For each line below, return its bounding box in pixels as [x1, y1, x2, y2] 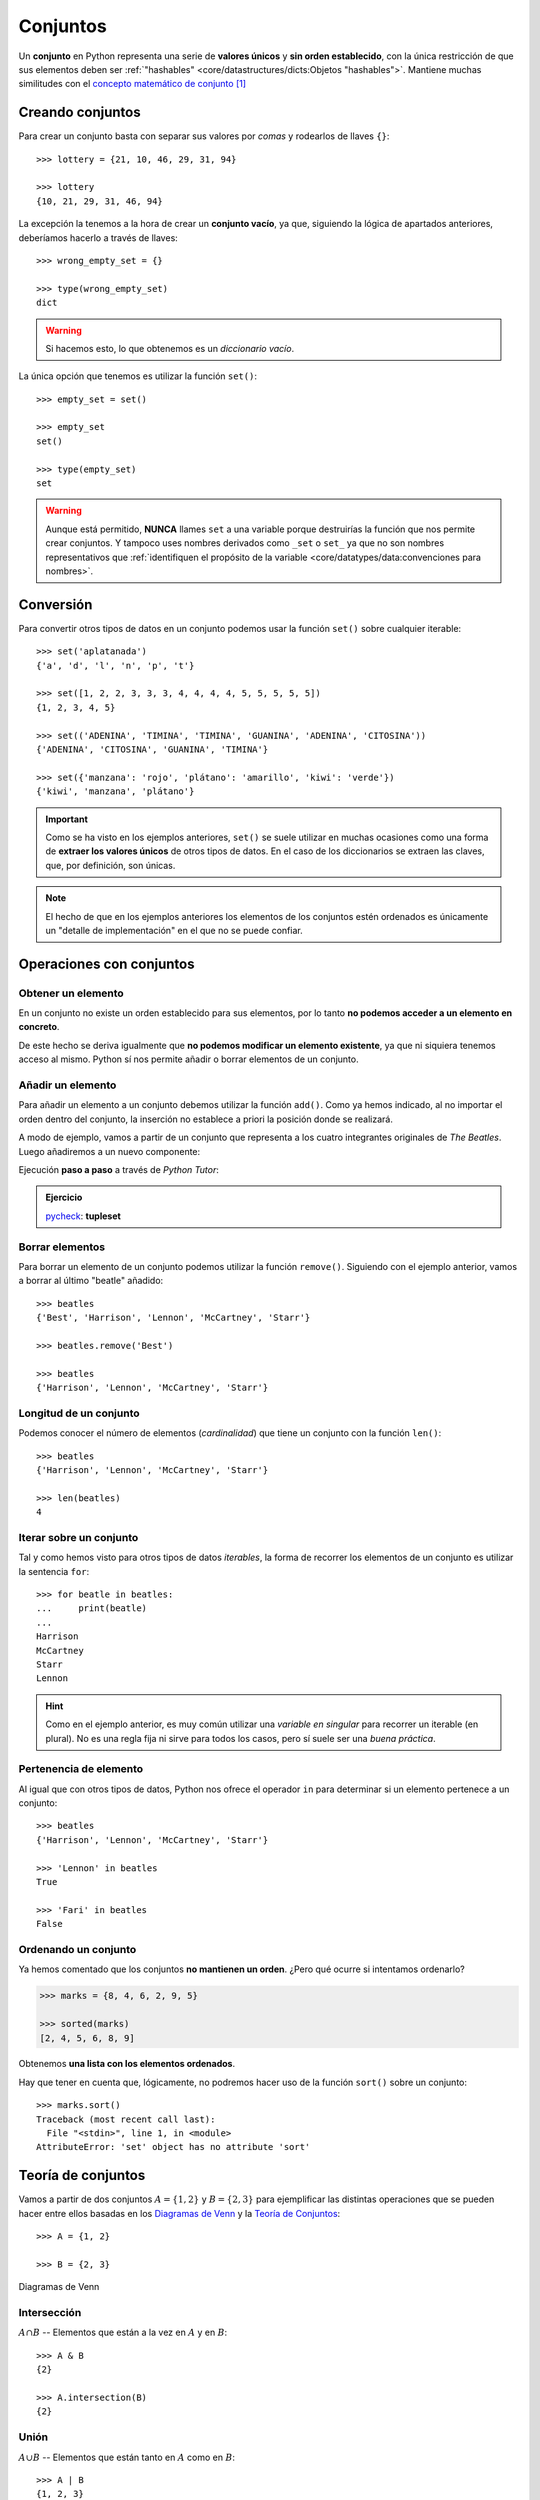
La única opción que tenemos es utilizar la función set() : [18, 370, 257, 382]
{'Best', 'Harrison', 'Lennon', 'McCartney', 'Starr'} [36, 1312, 311, 1324]
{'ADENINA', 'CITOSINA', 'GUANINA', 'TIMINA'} [36, 744, 269, 755]
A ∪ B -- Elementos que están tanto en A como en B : [18, 2451, 235, 2463]
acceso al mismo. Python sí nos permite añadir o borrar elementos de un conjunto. [18, 1053, 359, 1065]
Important [45, 813, 89, 825]
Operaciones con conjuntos [18, 955, 195, 972]
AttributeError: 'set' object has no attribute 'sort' [36, 2141, 311, 2153]
